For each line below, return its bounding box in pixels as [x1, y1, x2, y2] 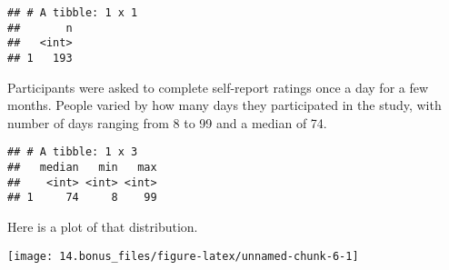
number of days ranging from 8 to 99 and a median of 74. [7, 113, 327, 132]
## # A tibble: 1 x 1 [7, 6, 138, 19]
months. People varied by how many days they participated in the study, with [7, 95, 442, 115]
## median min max [7, 161, 157, 175]
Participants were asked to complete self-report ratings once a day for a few [7, 77, 429, 96]
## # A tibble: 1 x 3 [7, 145, 138, 159]
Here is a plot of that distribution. [7, 217, 198, 236]
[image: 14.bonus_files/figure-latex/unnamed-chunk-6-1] [7, 249, 359, 263]
